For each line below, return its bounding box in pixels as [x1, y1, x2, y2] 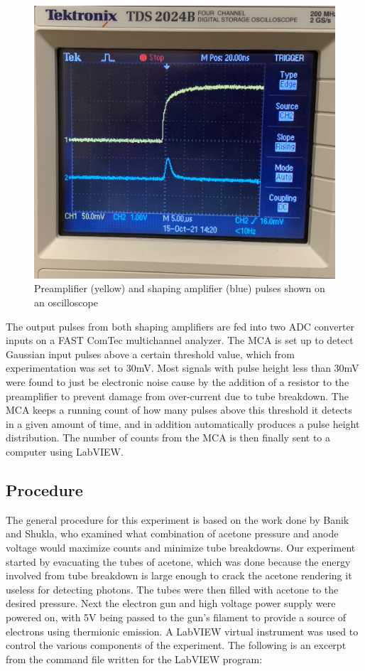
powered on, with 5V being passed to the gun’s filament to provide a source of [6, 609, 347, 624]
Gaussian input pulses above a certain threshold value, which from [6, 346, 295, 361]
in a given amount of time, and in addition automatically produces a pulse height [6, 416, 360, 431]
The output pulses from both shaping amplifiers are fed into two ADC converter [6, 318, 355, 333]
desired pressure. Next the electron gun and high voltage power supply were [6, 596, 336, 611]
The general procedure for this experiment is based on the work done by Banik [6, 512, 349, 527]
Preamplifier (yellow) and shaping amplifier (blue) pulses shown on [34, 281, 325, 296]
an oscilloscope [34, 295, 98, 310]
